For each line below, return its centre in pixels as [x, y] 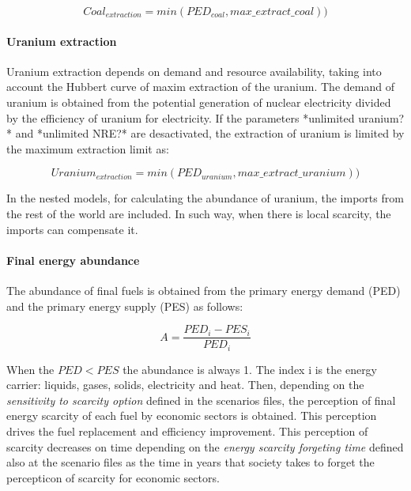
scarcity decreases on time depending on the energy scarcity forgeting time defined [205, 446]
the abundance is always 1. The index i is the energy [250, 369]
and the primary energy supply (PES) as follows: [125, 306]
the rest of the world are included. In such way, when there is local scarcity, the [199, 213]
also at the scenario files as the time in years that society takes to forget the [190, 462]
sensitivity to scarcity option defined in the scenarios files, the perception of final [201, 400]
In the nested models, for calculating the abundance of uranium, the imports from [205, 198]
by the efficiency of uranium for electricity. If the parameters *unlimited [181, 117]
